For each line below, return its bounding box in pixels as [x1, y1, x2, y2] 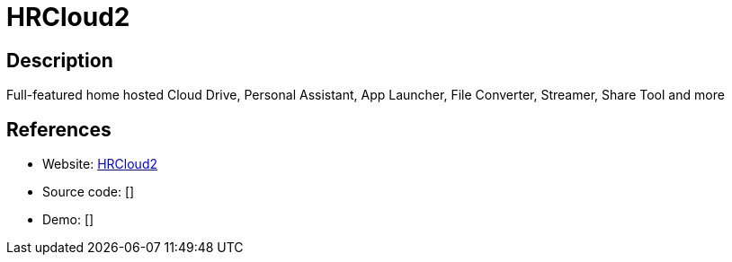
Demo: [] [42, 212, 94, 228]
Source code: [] [42, 184, 135, 200]
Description [6, 48, 113, 72]
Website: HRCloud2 [42, 156, 158, 172]
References [6, 118, 112, 141]
